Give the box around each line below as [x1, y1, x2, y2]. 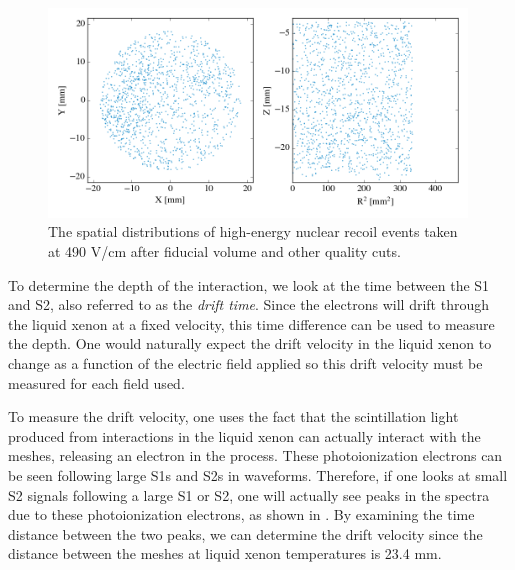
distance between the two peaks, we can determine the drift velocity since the [8, 523, 483, 544]
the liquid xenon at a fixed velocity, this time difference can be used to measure [8, 313, 495, 334]
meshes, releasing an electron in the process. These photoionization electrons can [8, 445, 503, 466]
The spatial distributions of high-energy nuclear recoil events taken [48, 221, 458, 242]
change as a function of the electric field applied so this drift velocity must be [8, 353, 483, 374]
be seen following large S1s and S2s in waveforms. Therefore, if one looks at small [8, 465, 508, 485]
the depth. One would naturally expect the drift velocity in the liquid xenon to [8, 333, 492, 354]
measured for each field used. [8, 372, 185, 393]
